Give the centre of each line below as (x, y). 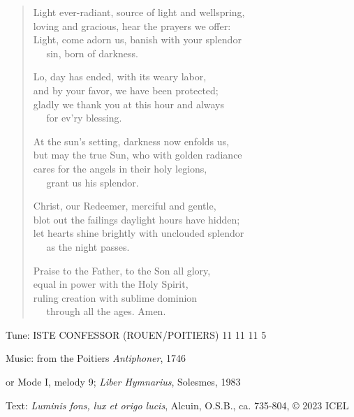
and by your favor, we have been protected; (126, 90)
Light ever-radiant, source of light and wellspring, (139, 12)
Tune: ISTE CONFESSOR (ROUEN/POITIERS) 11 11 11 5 (136, 334)
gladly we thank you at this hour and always (129, 104)
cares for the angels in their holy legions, (120, 168)
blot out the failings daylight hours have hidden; (137, 219)
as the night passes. (88, 246)
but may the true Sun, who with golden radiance (138, 155)
